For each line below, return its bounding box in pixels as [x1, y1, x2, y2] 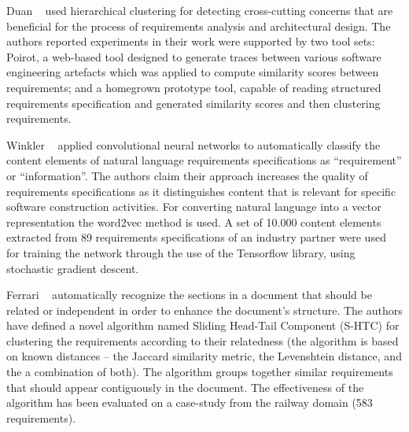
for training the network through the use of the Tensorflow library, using [6, 244, 356, 260]
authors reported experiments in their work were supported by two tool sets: [6, 33, 375, 50]
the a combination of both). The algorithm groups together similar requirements [6, 364, 393, 380]
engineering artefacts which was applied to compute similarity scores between [6, 64, 379, 80]
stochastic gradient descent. [6, 260, 139, 276]
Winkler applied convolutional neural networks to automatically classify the [6, 136, 381, 153]
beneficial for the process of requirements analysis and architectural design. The [6, 17, 391, 34]
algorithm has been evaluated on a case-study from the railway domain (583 [6, 394, 373, 411]
